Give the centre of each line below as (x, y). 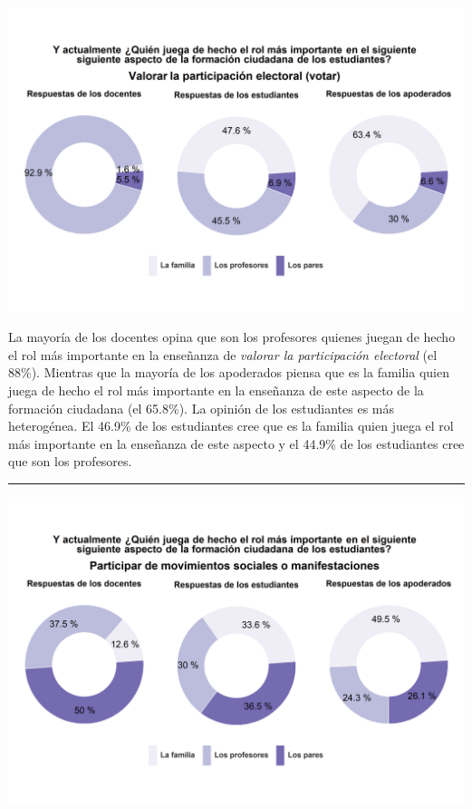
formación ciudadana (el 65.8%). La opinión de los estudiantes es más (202, 408)
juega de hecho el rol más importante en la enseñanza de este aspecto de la (216, 390)
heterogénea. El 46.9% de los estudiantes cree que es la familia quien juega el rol (231, 426)
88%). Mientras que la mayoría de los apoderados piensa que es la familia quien (229, 372)
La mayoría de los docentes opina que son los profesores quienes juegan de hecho (232, 337)
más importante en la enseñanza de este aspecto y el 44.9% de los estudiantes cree (236, 443)
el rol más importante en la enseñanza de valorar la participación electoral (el (223, 354)
